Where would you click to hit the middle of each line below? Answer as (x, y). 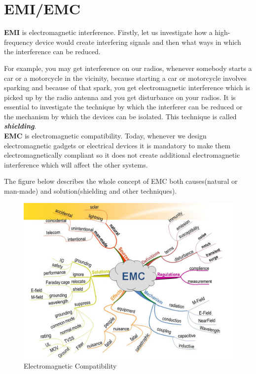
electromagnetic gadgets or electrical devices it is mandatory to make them (117, 145)
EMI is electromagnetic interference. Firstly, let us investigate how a (108, 32)
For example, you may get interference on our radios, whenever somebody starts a (128, 68)
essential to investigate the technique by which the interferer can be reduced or (123, 107)
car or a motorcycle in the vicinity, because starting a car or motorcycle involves (126, 78)
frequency (18, 42)
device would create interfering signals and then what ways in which (138, 42)
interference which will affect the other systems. (76, 164)
